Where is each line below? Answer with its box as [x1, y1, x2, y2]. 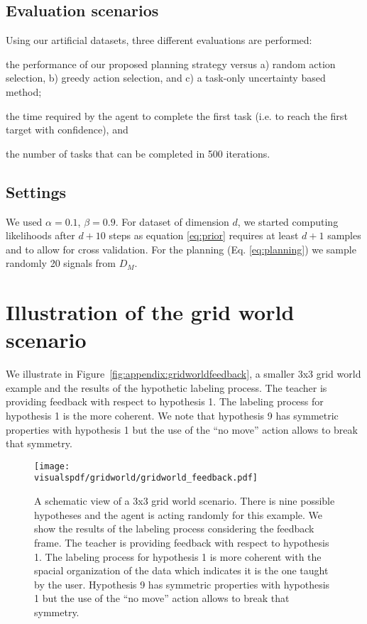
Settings [6, 180, 66, 202]
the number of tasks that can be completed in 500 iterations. [6, 146, 270, 160]
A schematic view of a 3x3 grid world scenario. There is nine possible [34, 493, 335, 508]
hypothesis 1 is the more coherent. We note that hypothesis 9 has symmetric [6, 408, 339, 423]
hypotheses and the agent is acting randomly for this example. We [34, 507, 322, 522]
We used [6, 214, 43, 229]
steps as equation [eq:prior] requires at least [109, 228, 299, 243]
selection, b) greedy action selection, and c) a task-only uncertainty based [6, 70, 326, 85]
